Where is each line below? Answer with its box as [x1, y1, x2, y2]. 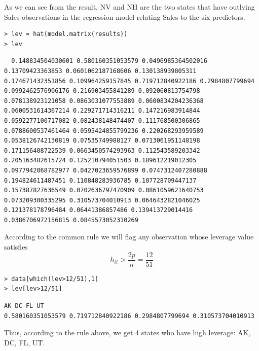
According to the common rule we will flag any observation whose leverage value [4, 231, 254, 242]
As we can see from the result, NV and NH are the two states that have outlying [4, 2, 255, 12]
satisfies [4, 241, 28, 252]
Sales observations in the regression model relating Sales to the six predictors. [4, 11, 245, 22]
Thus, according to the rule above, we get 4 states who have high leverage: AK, [4, 327, 251, 338]
